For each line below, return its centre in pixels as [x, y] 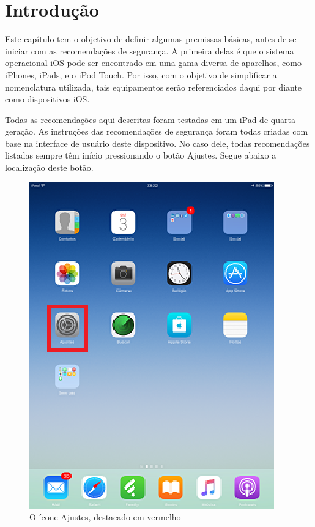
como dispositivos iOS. [47, 99]
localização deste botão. [49, 167]
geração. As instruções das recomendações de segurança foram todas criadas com [157, 131]
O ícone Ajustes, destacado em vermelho [105, 517]
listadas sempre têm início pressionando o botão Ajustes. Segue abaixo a [141, 155]
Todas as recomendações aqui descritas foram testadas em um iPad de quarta [150, 119]
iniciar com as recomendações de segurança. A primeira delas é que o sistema [150, 50]
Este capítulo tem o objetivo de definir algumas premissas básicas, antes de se [151, 39]
